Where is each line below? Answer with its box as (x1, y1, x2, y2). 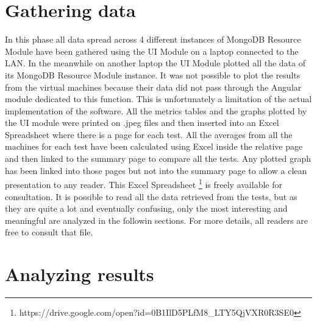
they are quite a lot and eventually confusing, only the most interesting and (5, 202, 288, 215)
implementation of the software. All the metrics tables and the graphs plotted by (5, 104, 307, 117)
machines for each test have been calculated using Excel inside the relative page (5, 140, 303, 153)
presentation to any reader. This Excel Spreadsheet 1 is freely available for (5, 176, 282, 190)
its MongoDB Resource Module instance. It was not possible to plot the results (5, 68, 301, 81)
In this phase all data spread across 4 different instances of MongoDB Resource (5, 33, 301, 46)
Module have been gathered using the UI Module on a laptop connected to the (5, 44, 299, 57)
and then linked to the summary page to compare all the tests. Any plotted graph (5, 152, 312, 165)
